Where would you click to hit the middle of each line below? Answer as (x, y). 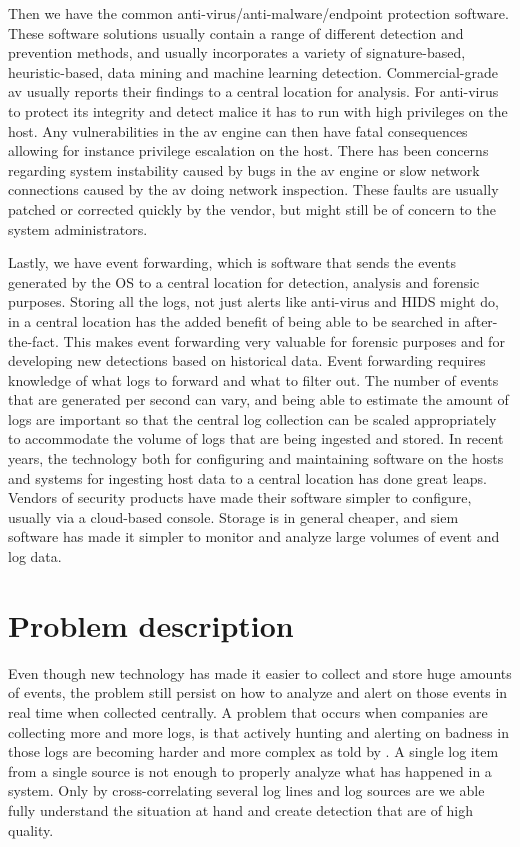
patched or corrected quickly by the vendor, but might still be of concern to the (252, 208)
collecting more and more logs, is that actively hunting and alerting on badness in (258, 731)
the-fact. (33, 340)
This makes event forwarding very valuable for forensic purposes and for (284, 340)
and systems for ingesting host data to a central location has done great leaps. (247, 477)
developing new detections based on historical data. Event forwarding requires (247, 360)
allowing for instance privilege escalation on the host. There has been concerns (248, 150)
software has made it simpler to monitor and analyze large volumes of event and (254, 536)
